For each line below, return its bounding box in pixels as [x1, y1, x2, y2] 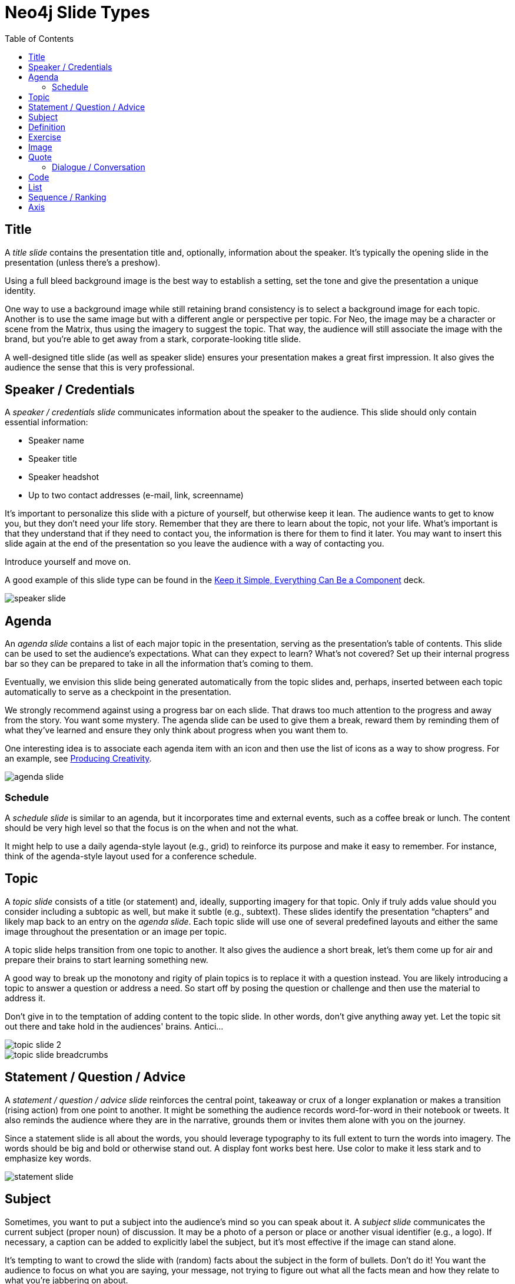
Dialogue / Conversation [52, 161, 145, 172]
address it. [5, 992, 45, 1003]
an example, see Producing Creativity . [5, 753, 152, 764]
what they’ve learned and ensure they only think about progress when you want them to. [5, 725, 348, 736]
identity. [5, 285, 36, 296]
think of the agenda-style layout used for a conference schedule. [5, 851, 257, 862]
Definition [28, 121, 66, 132]
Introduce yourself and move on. [5, 557, 131, 567]
